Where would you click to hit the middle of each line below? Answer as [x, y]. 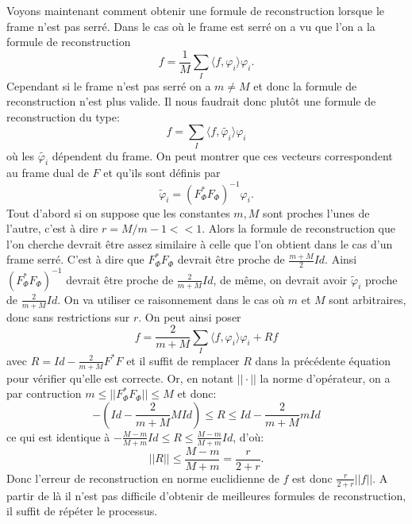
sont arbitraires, [368, 299]
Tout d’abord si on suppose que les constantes [118, 212]
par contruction [44, 393]
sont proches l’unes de [316, 212]
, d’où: [248, 436]
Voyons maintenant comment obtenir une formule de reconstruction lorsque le [196, 10]
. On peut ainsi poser [190, 316]
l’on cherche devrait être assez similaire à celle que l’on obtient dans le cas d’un [200, 243]
